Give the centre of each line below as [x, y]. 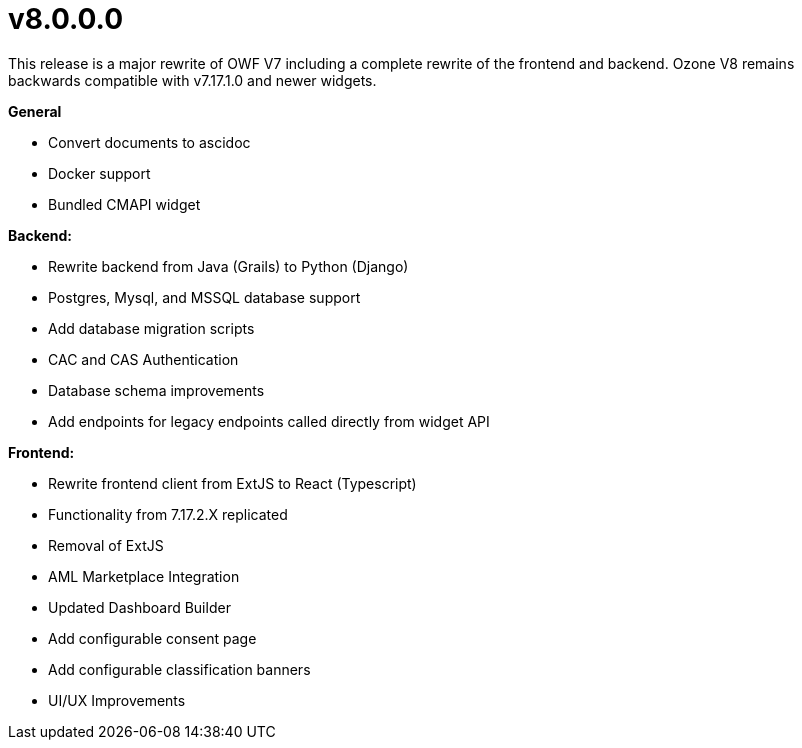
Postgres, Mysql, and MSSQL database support [204, 297]
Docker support [99, 173]
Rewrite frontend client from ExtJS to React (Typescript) [232, 483]
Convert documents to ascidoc [149, 142]
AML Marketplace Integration [144, 576]
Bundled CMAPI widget [124, 204]
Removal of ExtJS [106, 545]
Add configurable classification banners [179, 669]
